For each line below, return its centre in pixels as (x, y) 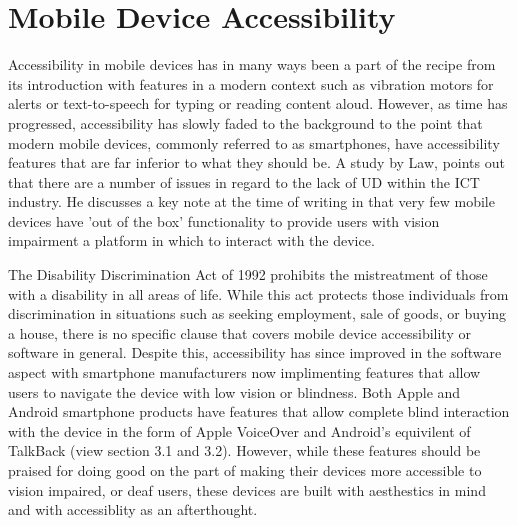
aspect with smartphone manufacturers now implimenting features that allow (244, 372)
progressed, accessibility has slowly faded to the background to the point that (245, 122)
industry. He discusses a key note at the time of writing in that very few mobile (251, 201)
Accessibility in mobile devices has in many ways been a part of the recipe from (252, 64)
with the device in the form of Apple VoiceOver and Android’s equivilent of (239, 430)
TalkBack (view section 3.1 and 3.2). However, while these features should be (244, 450)
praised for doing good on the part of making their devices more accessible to (245, 470)
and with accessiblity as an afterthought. (133, 509)
